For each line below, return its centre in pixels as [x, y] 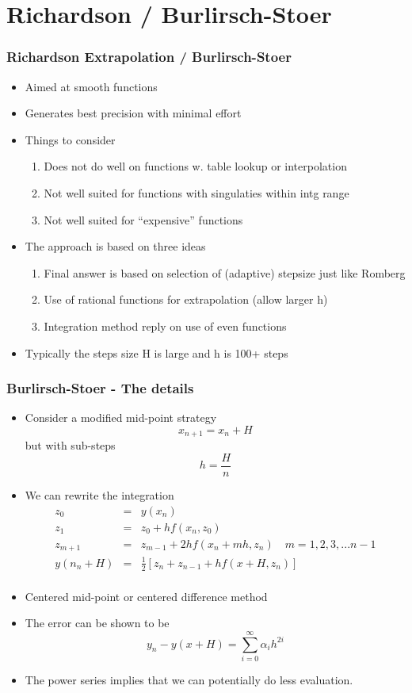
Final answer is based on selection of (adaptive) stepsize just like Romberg [225, 272]
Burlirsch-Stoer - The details [100, 388]
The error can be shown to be [97, 623]
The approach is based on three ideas [115, 246]
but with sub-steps [70, 445]
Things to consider [70, 139]
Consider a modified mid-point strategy [121, 417]
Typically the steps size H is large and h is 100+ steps [156, 352]
